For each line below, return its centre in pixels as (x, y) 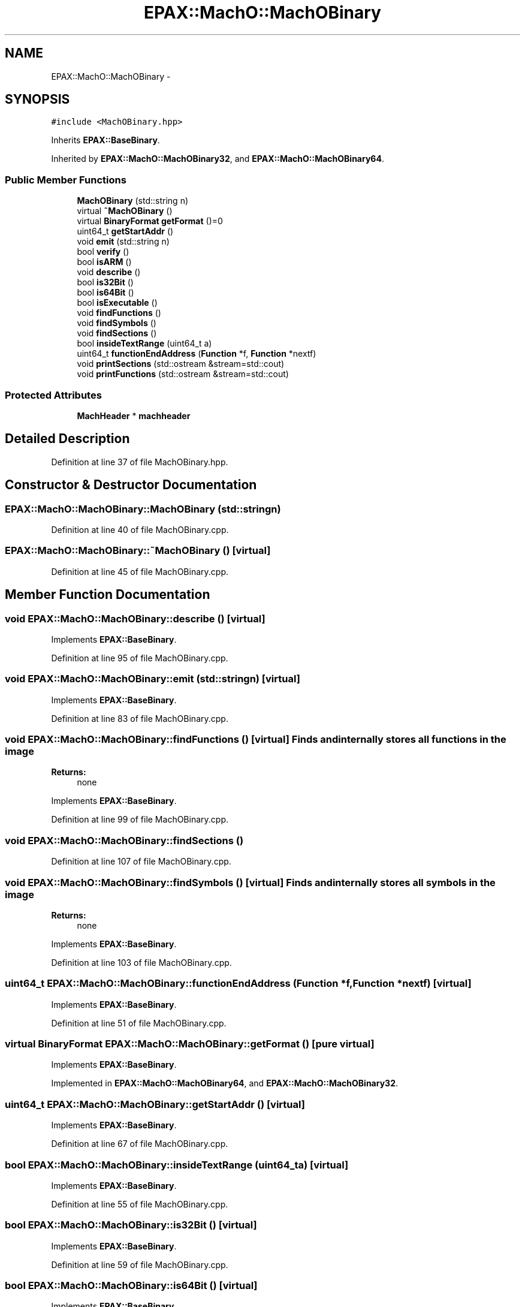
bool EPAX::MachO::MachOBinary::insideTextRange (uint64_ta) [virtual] (177, 1165)
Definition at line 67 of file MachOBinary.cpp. (140, 1144)
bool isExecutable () (117, 303)
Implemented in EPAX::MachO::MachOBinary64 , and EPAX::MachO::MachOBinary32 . (225, 1083)
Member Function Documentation (108, 595)
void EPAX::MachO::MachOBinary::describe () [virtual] (135, 618)
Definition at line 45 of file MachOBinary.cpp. (140, 571)
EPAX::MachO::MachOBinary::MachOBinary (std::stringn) (143, 509)
